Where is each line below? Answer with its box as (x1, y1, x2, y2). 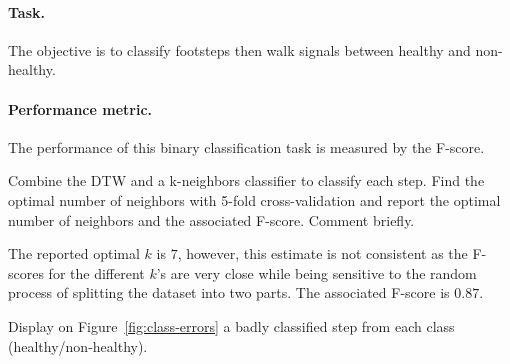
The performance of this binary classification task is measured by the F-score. (8, 136, 485, 157)
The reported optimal (8, 243, 140, 264)
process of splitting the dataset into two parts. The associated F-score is (8, 282, 450, 303)
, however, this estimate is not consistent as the (177, 243, 468, 264)
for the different (48, 262, 145, 283)
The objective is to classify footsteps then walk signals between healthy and (8, 39, 471, 60)
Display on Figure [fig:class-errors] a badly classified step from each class (8, 315, 455, 336)
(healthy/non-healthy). (8, 335, 148, 356)
